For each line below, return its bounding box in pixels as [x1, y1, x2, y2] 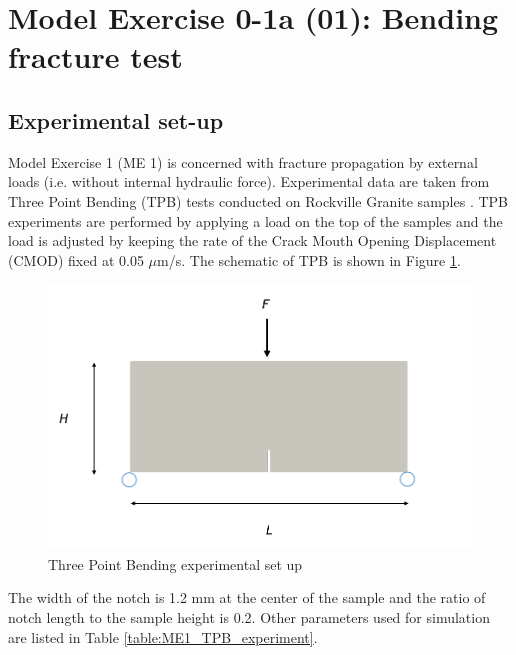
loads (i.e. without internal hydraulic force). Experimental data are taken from [8, 171, 490, 192]
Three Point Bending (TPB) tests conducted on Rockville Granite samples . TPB [8, 190, 508, 211]
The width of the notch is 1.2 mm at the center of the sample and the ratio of [8, 587, 486, 608]
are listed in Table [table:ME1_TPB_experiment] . [8, 626, 318, 647]
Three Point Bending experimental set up [48, 553, 303, 574]
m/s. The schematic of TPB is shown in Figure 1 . [157, 249, 461, 270]
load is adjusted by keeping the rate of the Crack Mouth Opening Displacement [8, 230, 497, 251]
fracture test [8, 36, 183, 77]
